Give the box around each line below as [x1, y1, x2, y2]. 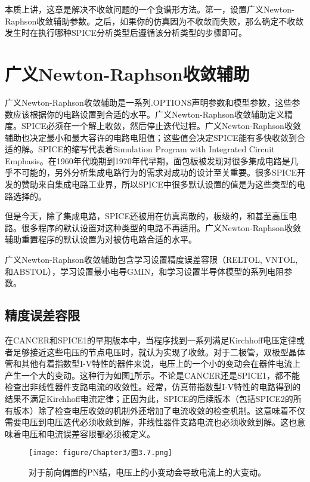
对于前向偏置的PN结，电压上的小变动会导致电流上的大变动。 [29, 466, 266, 478]
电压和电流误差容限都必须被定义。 [21, 427, 155, 440]
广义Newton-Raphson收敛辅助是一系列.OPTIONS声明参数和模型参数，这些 [5, 96, 292, 108]
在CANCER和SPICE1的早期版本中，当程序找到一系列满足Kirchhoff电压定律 [5, 334, 296, 346]
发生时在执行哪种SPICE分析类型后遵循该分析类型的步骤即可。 [5, 26, 247, 39]
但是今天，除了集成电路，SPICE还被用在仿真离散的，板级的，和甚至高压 [5, 210, 289, 222]
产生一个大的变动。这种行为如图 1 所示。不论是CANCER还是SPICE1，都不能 [5, 369, 300, 381]
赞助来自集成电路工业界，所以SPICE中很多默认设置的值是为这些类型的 [21, 178, 297, 191]
